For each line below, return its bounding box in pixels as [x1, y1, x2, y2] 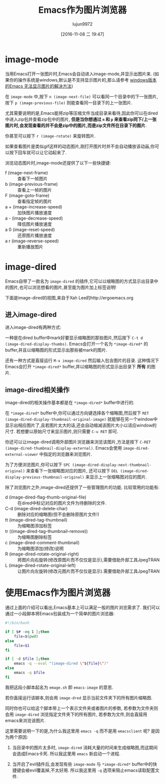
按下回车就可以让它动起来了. [9, 149, 67, 155]
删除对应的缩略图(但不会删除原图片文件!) [17, 512, 100, 518]
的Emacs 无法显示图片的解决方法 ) [5, 83, 73, 89]
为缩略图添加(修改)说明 [17, 546, 64, 552]
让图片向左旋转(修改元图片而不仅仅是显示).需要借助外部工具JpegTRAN [17, 568, 160, 574]
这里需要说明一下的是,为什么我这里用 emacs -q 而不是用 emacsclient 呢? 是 [5, 728, 156, 734]
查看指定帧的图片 [17, 198, 52, 204]
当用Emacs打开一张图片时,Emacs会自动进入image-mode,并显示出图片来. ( [5, 71, 155, 77]
